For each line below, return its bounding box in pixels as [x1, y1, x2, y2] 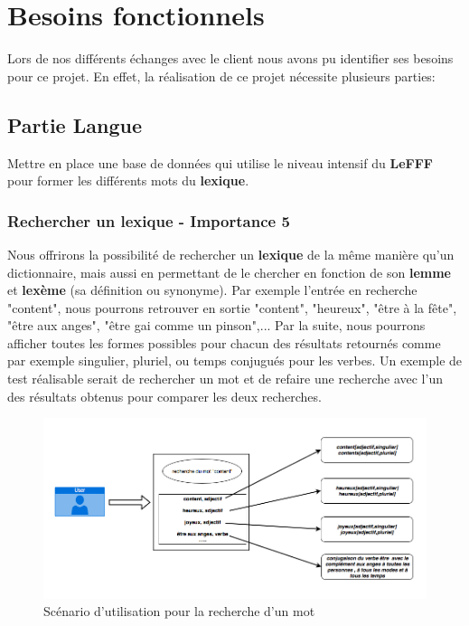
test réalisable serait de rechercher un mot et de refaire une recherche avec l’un [7, 369, 443, 388]
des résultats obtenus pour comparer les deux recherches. [7, 386, 322, 405]
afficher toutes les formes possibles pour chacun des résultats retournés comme [7, 333, 441, 352]
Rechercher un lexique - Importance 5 [7, 209, 290, 232]
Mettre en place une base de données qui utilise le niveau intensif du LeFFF [7, 153, 433, 172]
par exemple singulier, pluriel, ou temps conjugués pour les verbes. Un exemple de [7, 351, 463, 370]
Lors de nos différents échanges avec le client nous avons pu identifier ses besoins [7, 49, 454, 68]
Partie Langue [7, 110, 142, 138]
